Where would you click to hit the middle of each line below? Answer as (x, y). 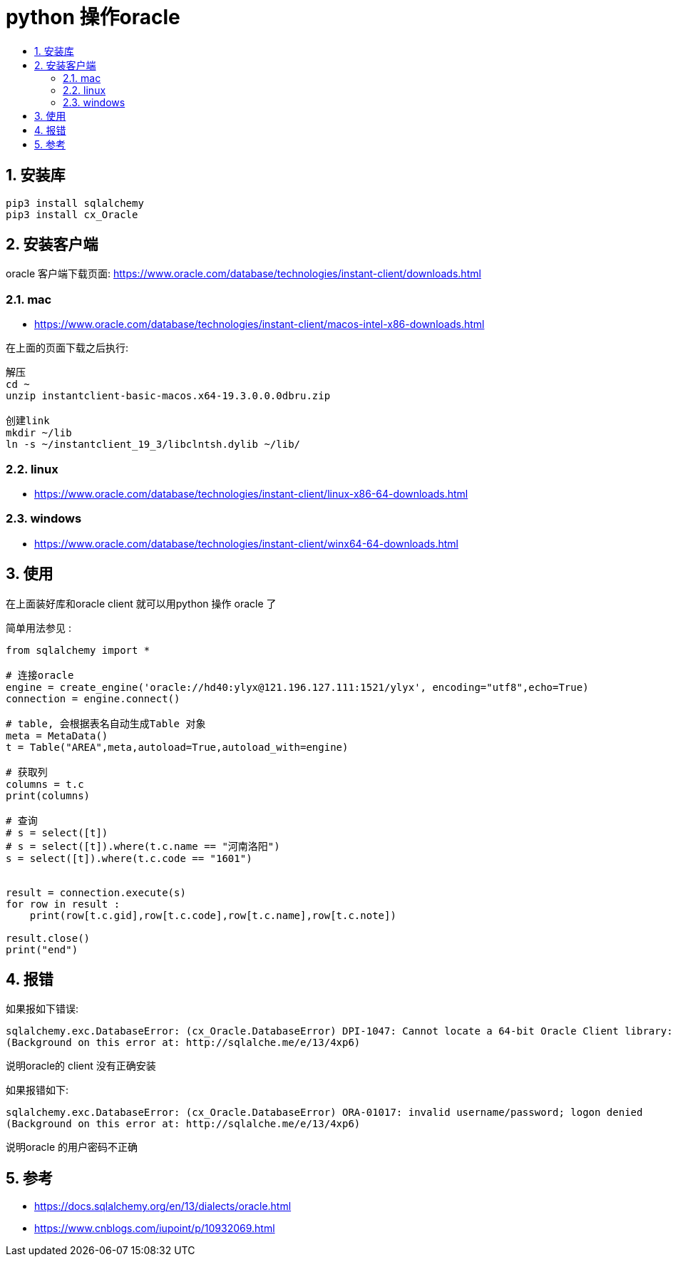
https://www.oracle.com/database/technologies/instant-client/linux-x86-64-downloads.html (251, 493)
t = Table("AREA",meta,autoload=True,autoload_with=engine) (177, 747)
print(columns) (48, 795)
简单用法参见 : (38, 627)
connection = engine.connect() (93, 698)
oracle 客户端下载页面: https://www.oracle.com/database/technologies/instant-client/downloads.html (243, 274)
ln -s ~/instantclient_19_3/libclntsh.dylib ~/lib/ (153, 445)
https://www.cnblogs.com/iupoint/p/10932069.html (155, 1228)
